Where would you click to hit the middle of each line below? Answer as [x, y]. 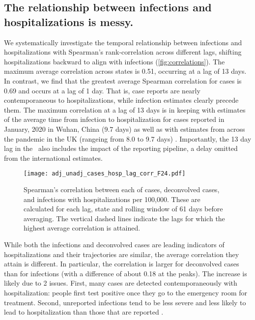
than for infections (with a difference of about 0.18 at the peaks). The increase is [126, 273]
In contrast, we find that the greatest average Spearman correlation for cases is [123, 80]
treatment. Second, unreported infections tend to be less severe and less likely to [125, 302]
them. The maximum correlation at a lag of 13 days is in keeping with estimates [125, 109]
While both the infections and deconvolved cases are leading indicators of [114, 244]
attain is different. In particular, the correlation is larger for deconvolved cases [122, 264]
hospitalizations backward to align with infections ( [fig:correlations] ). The [114, 61]
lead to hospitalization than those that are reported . [84, 312]
